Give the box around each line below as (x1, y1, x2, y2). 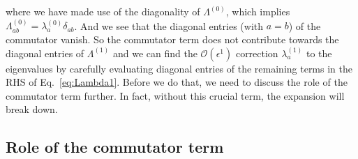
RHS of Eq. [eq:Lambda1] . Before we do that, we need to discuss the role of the (6, 75, 348, 89)
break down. (6, 102, 58, 116)
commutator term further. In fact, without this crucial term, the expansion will (6, 88, 345, 103)
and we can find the (112, 45, 197, 60)
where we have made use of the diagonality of (6, 4, 200, 18)
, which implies (225, 4, 290, 18)
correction (235, 45, 278, 60)
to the (306, 45, 332, 60)
